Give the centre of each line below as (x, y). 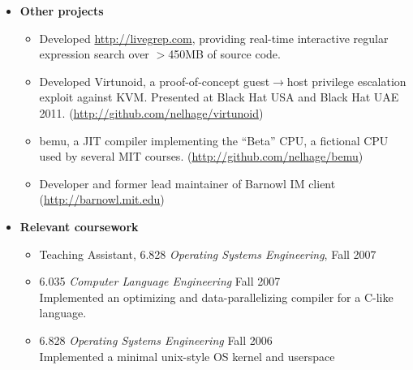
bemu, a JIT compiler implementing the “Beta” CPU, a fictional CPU (214, 140)
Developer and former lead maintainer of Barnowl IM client (187, 183)
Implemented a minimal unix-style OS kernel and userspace (187, 356)
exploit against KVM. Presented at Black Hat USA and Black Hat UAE (219, 97)
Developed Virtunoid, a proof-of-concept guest (155, 81)
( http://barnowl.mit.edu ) (102, 199)
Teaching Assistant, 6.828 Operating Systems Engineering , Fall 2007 (208, 254)
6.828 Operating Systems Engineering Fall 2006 (156, 340)
